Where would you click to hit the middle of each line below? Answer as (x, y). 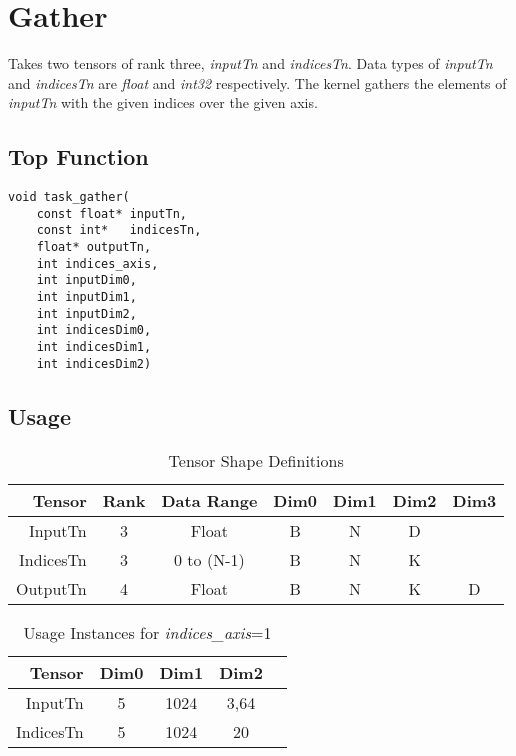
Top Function (78, 156)
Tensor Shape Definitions (256, 460)
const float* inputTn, (111, 213)
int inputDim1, (86, 297)
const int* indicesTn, (119, 230)
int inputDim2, (86, 313)
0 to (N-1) (209, 559)
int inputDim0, (86, 280)
